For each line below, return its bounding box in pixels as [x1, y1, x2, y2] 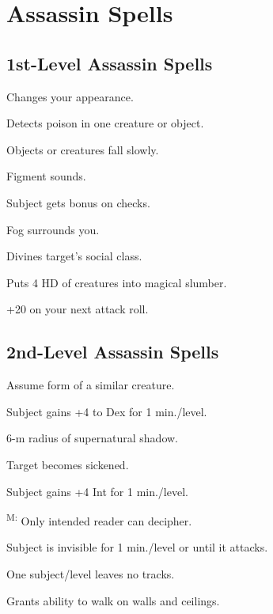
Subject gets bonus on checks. [6, 194, 150, 210]
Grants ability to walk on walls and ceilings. [6, 592, 220, 608]
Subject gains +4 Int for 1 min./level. [6, 483, 188, 499]
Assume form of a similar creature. [6, 377, 175, 393]
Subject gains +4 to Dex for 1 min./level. [6, 403, 207, 419]
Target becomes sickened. [6, 456, 129, 472]
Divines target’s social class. [6, 248, 142, 264]
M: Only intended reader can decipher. [6, 510, 192, 529]
